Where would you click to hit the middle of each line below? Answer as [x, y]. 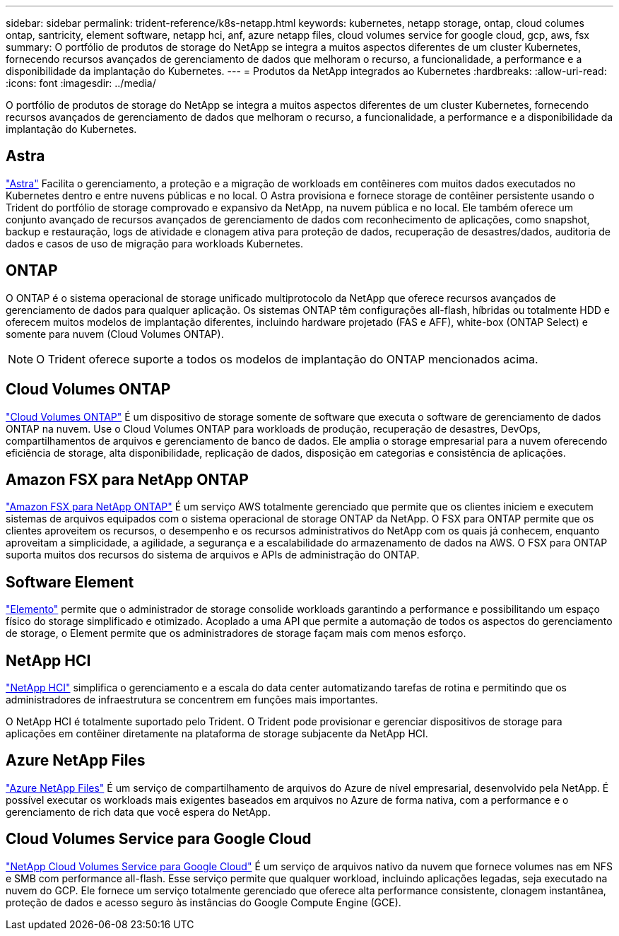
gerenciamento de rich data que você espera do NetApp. [138, 812]
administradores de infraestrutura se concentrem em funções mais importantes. [192, 700]
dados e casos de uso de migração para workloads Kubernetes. [154, 243]
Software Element [70, 582]
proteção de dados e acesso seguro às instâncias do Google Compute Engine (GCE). [204, 902]
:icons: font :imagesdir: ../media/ [81, 83]
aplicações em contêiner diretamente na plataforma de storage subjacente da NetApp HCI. [217, 734]
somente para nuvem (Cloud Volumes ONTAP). [115, 334]
